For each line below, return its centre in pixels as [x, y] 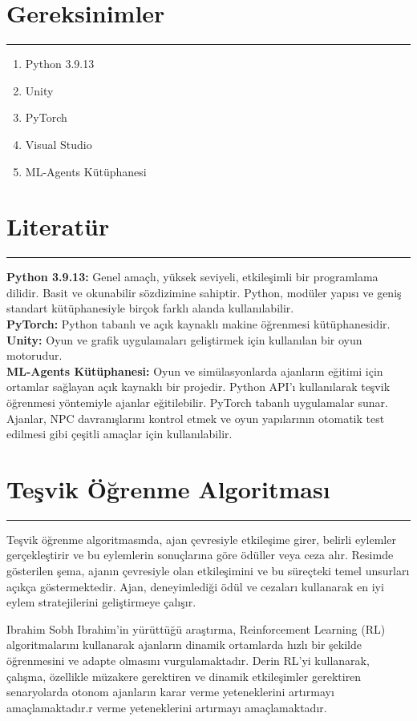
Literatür [58, 226]
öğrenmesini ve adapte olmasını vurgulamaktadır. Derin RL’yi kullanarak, [188, 661]
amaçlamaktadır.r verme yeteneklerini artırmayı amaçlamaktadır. [167, 707]
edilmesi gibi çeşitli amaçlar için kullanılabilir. [119, 434]
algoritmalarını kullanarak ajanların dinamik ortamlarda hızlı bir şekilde [184, 644]
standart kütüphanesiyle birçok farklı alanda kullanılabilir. [150, 308]
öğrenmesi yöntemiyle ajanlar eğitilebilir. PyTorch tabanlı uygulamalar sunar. [197, 402]
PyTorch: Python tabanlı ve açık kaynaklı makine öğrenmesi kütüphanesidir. [198, 324]
